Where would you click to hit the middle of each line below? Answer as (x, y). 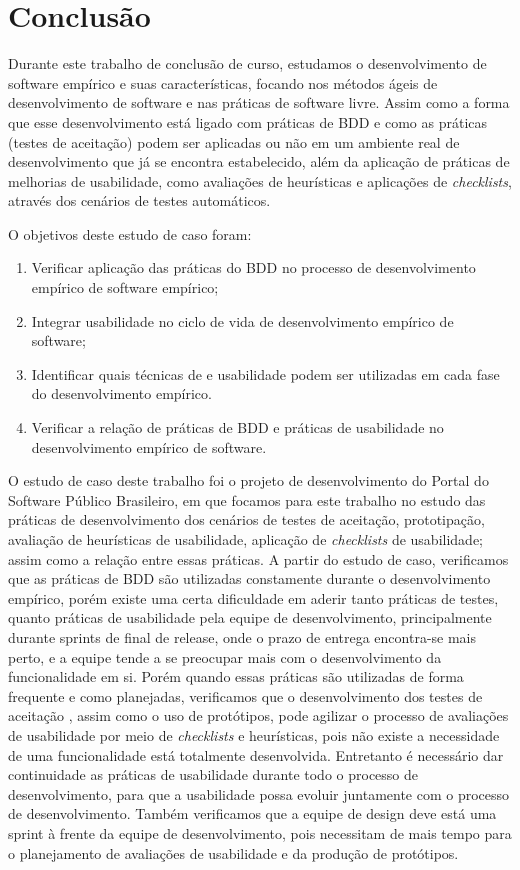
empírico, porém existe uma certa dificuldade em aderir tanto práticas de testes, (253, 597)
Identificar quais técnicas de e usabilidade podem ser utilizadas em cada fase (265, 373)
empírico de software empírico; (125, 287)
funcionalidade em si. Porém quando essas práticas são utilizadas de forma (236, 676)
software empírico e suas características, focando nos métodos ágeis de (223, 82)
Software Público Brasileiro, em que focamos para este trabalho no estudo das (247, 499)
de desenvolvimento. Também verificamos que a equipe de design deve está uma (252, 813)
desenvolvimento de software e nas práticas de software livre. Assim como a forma (259, 102)
